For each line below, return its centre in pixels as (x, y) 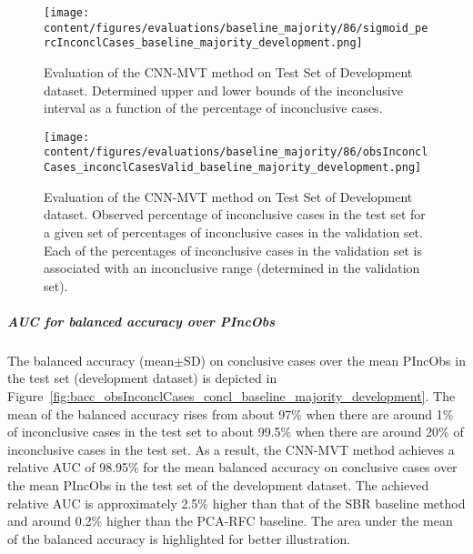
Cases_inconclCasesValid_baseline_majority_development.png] (233, 168)
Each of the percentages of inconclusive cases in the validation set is (233, 250)
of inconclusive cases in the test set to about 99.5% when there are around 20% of (236, 432)
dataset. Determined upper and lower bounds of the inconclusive (223, 90)
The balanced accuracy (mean (91, 360)
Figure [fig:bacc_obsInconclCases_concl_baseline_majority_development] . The (231, 396)
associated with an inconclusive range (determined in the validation (232, 268)
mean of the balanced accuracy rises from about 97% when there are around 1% (231, 413)
